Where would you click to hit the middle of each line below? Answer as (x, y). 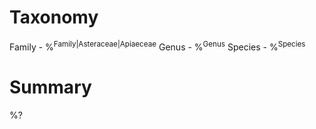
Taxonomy (54, 17)
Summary (50, 87)
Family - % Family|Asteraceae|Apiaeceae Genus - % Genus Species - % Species (157, 46)
